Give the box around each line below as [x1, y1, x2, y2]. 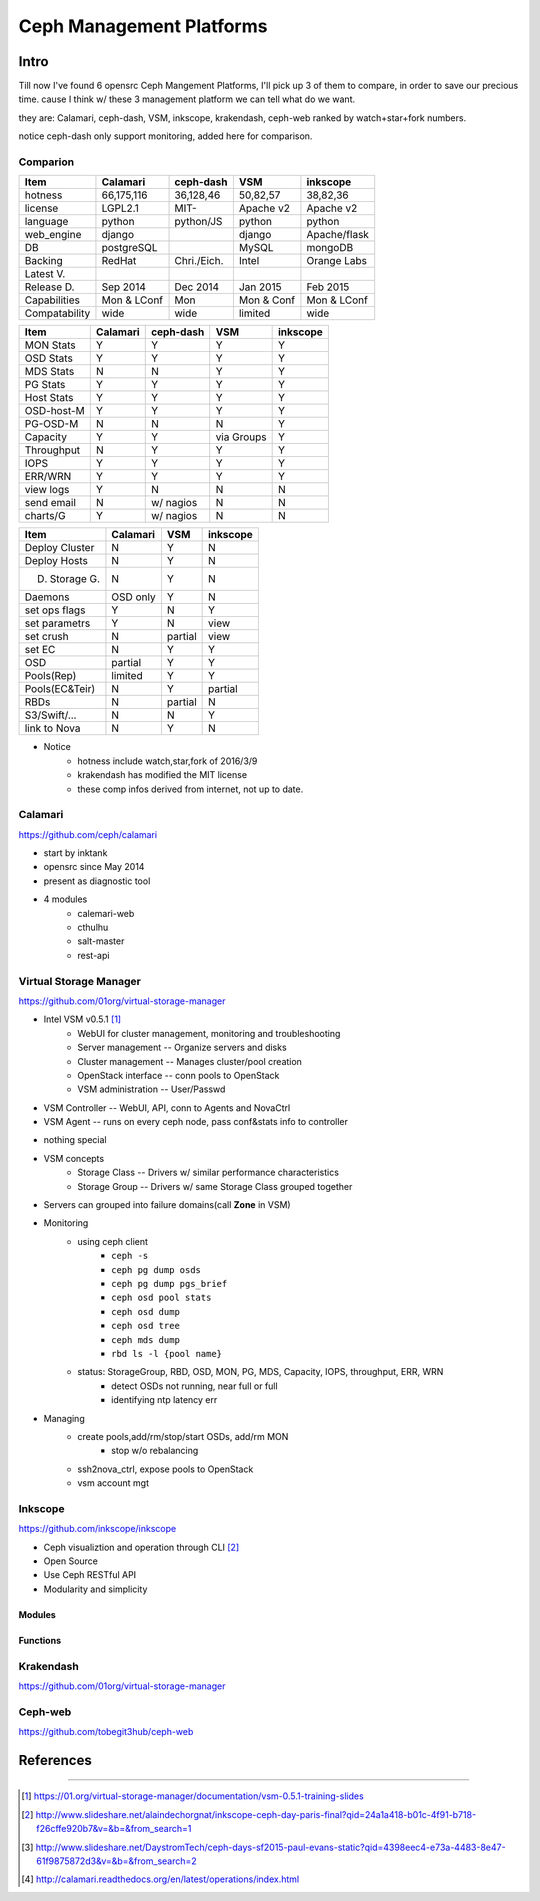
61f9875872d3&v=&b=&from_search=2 [36, 1855, 197, 1867]
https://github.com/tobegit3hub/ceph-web [18, 1726, 194, 1738]
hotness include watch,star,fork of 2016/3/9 [77, 755, 258, 767]
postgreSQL [101, 241, 159, 255]
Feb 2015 [306, 280, 350, 294]
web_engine [24, 228, 82, 242]
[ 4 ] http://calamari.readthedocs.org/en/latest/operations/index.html [21, 1873, 300, 1885]
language [24, 215, 69, 229]
